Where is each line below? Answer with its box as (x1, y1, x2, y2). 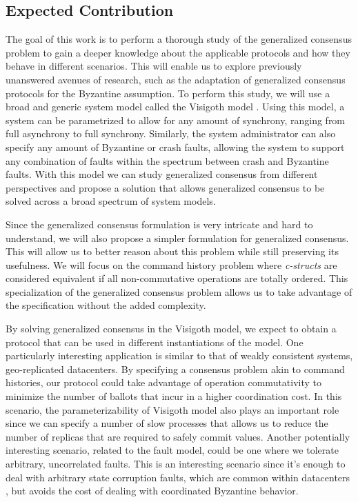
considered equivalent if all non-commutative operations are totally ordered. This (6, 271, 348, 285)
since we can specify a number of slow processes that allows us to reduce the (6, 416, 328, 430)
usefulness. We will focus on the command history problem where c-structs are (6, 257, 337, 272)
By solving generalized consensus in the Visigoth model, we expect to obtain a (6, 321, 337, 336)
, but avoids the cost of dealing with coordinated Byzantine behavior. (6, 483, 299, 498)
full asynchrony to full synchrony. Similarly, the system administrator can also (6, 126, 336, 141)
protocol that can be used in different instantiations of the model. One (6, 334, 304, 349)
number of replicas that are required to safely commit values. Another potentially (6, 429, 350, 443)
